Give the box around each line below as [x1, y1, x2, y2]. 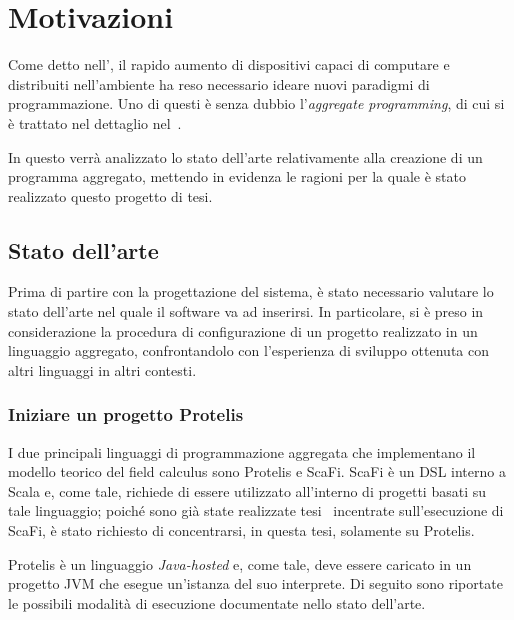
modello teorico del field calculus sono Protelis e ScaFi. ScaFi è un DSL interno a [8, 461, 506, 482]
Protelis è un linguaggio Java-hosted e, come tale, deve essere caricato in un [8, 553, 472, 574]
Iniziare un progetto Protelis [8, 402, 244, 427]
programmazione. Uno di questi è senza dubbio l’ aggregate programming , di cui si [8, 93, 505, 114]
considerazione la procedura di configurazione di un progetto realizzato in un [8, 320, 478, 341]
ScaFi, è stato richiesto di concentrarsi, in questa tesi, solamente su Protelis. [8, 520, 475, 541]
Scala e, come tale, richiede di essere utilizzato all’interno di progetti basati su [8, 480, 486, 501]
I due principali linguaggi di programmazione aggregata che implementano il [8, 441, 476, 462]
